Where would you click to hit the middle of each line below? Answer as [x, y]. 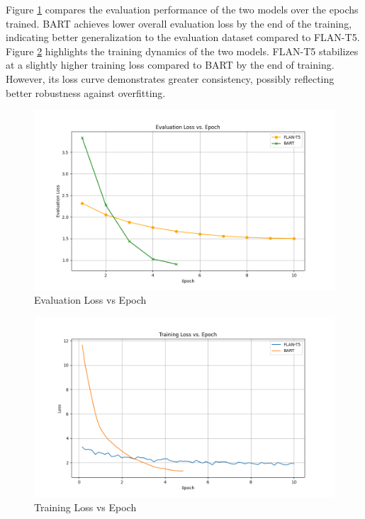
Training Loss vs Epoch [85, 507]
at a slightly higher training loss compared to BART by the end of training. [170, 65]
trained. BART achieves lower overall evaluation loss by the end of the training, [179, 23]
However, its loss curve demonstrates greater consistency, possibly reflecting [170, 78]
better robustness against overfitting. [86, 92]
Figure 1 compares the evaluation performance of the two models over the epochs [182, 9]
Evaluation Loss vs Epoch [90, 300]
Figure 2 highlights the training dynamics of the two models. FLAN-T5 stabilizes [182, 51]
